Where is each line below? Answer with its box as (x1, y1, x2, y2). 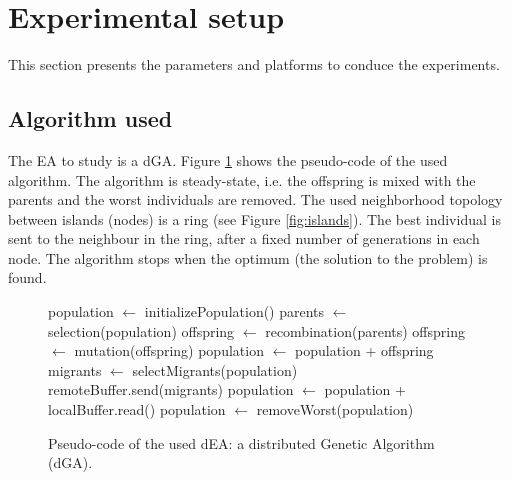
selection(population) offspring (48, 320, 235, 341)
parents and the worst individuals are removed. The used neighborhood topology (8, 189, 503, 210)
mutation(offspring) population (74, 340, 264, 361)
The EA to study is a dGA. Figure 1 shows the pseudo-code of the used (8, 149, 448, 170)
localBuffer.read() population (48, 399, 226, 420)
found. (8, 267, 47, 288)
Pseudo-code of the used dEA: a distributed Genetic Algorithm (48, 432, 435, 453)
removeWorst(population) (256, 399, 414, 420)
